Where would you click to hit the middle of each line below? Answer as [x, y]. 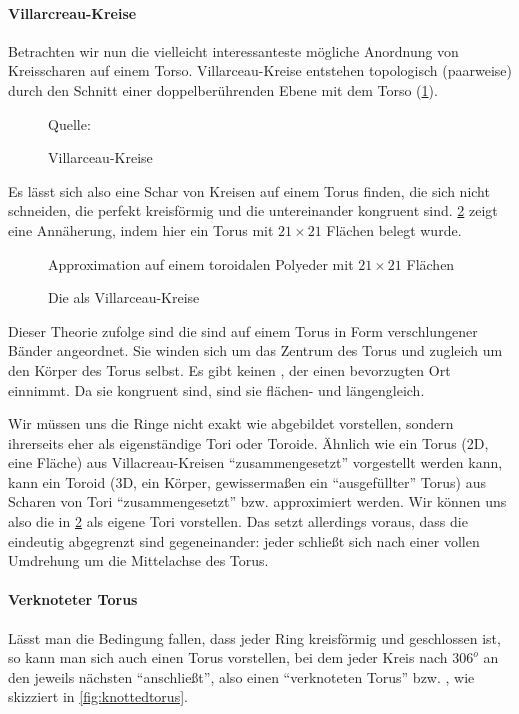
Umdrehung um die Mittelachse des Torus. [138, 560]
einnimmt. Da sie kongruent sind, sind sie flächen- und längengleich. [216, 389]
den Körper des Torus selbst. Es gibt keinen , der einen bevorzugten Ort [229, 369]
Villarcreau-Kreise [72, 12]
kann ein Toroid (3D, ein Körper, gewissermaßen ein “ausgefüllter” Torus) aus [247, 481]
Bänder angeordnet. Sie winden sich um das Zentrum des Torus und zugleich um [255, 350]
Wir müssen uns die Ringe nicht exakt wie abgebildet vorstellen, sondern [231, 423]
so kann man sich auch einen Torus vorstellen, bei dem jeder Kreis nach [228, 657]
